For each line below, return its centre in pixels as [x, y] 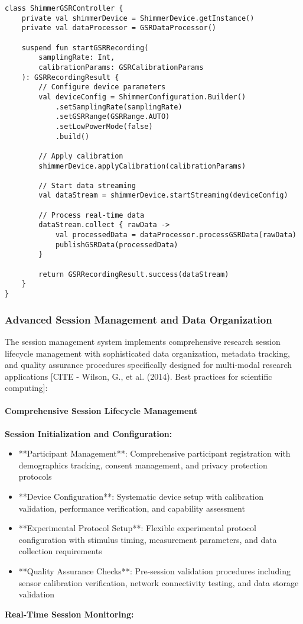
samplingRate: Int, [77, 58]
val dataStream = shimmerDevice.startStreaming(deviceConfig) [163, 195]
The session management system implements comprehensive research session [143, 341]
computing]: [26, 388]
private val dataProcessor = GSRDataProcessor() [119, 28]
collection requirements [60, 551]
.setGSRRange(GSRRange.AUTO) [113, 117]
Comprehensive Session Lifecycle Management [101, 411]
